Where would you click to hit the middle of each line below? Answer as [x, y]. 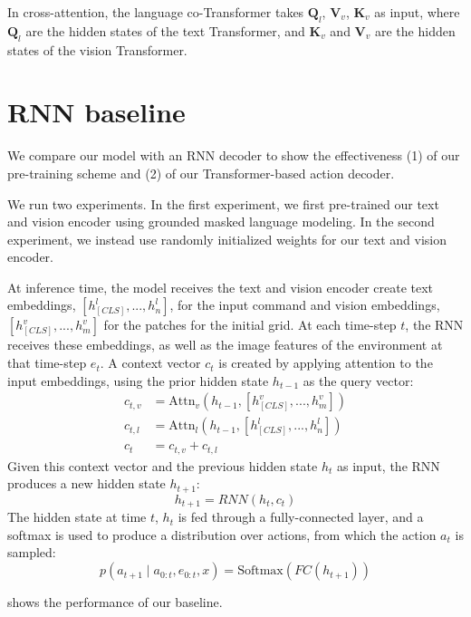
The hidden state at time [77, 517]
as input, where [417, 12]
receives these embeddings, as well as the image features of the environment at [225, 345]
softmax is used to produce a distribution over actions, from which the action [222, 534]
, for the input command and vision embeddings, [305, 305]
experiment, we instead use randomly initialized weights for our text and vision [227, 239]
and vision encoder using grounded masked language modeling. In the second [221, 222]
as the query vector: [358, 380]
